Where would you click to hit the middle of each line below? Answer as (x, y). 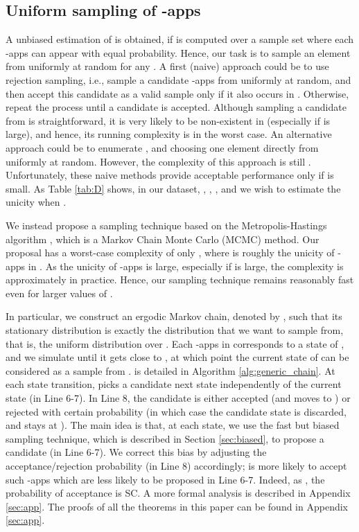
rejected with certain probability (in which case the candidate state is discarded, (176, 411)
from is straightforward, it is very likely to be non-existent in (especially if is (168, 120)
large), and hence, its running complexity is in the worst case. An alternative (169, 134)
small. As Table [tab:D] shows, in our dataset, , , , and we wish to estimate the (173, 188)
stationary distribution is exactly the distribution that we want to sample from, (175, 330)
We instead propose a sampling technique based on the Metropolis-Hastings (166, 225)
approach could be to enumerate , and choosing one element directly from (162, 147)
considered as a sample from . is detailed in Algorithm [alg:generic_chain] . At (170, 370)
